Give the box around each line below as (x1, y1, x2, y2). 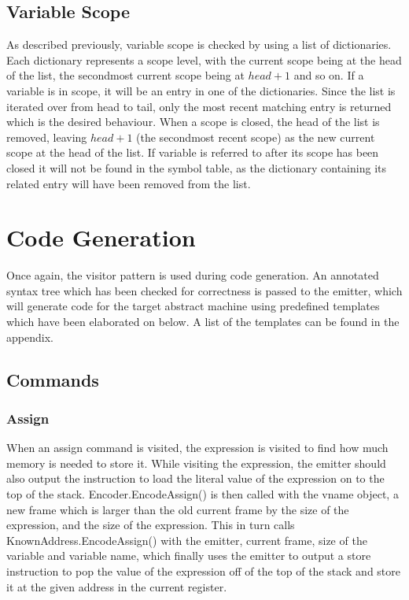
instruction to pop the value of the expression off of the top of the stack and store (6, 562, 400, 579)
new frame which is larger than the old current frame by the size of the (6, 501, 349, 517)
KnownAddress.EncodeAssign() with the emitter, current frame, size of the (6, 531, 367, 548)
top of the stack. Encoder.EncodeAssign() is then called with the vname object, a (6, 486, 399, 502)
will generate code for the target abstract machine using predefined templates (6, 298, 380, 314)
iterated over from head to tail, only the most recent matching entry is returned (6, 98, 392, 114)
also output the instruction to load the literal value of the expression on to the (6, 470, 385, 487)
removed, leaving (6, 128, 87, 145)
